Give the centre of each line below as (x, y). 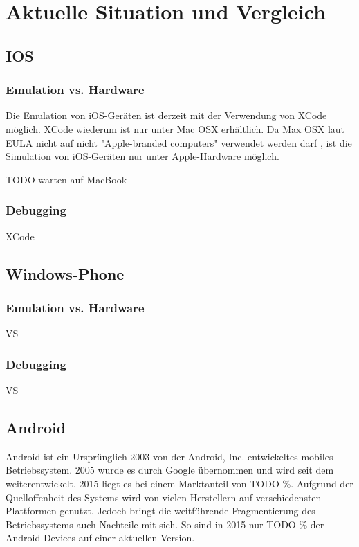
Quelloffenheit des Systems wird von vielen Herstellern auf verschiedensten (164, 497)
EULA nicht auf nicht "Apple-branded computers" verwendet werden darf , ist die (179, 142)
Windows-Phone (65, 273)
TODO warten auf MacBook (66, 179)
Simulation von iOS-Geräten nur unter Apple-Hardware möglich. (142, 156)
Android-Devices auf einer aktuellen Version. (100, 538)
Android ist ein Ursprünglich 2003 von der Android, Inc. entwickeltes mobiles (169, 456)
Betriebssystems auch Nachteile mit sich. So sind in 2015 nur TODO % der (165, 524)
